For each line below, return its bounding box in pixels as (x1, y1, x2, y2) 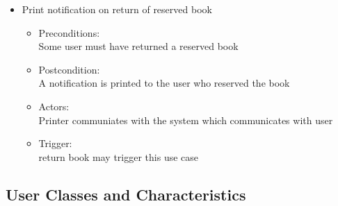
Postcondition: (38, 62, 100, 76)
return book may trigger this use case (38, 149, 199, 164)
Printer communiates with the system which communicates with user (38, 112, 333, 127)
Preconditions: (38, 25, 100, 40)
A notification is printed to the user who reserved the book (38, 76, 290, 90)
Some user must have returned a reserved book (38, 39, 239, 53)
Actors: (38, 98, 70, 113)
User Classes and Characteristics (6, 183, 246, 205)
